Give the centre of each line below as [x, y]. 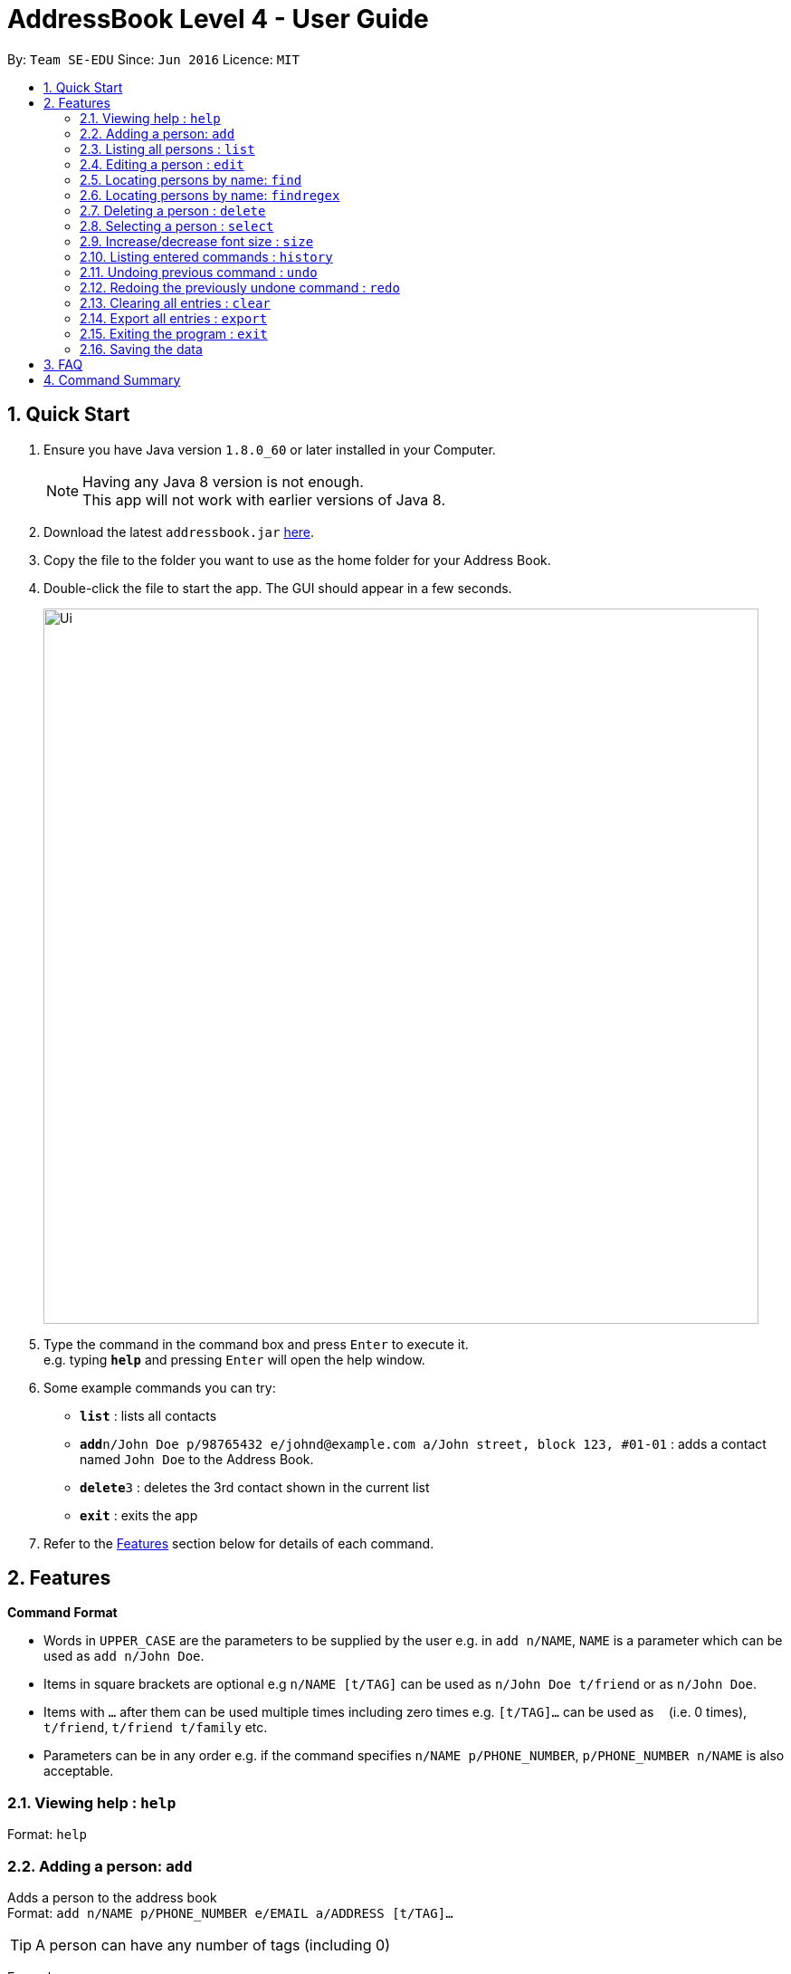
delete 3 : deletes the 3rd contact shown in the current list [255, 1487]
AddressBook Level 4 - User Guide [218, 19]
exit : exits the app [139, 1515]
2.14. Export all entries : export [174, 318]
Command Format [62, 1613]
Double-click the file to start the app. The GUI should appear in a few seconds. [278, 588]
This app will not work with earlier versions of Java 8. [264, 499]
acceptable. [79, 1771]
